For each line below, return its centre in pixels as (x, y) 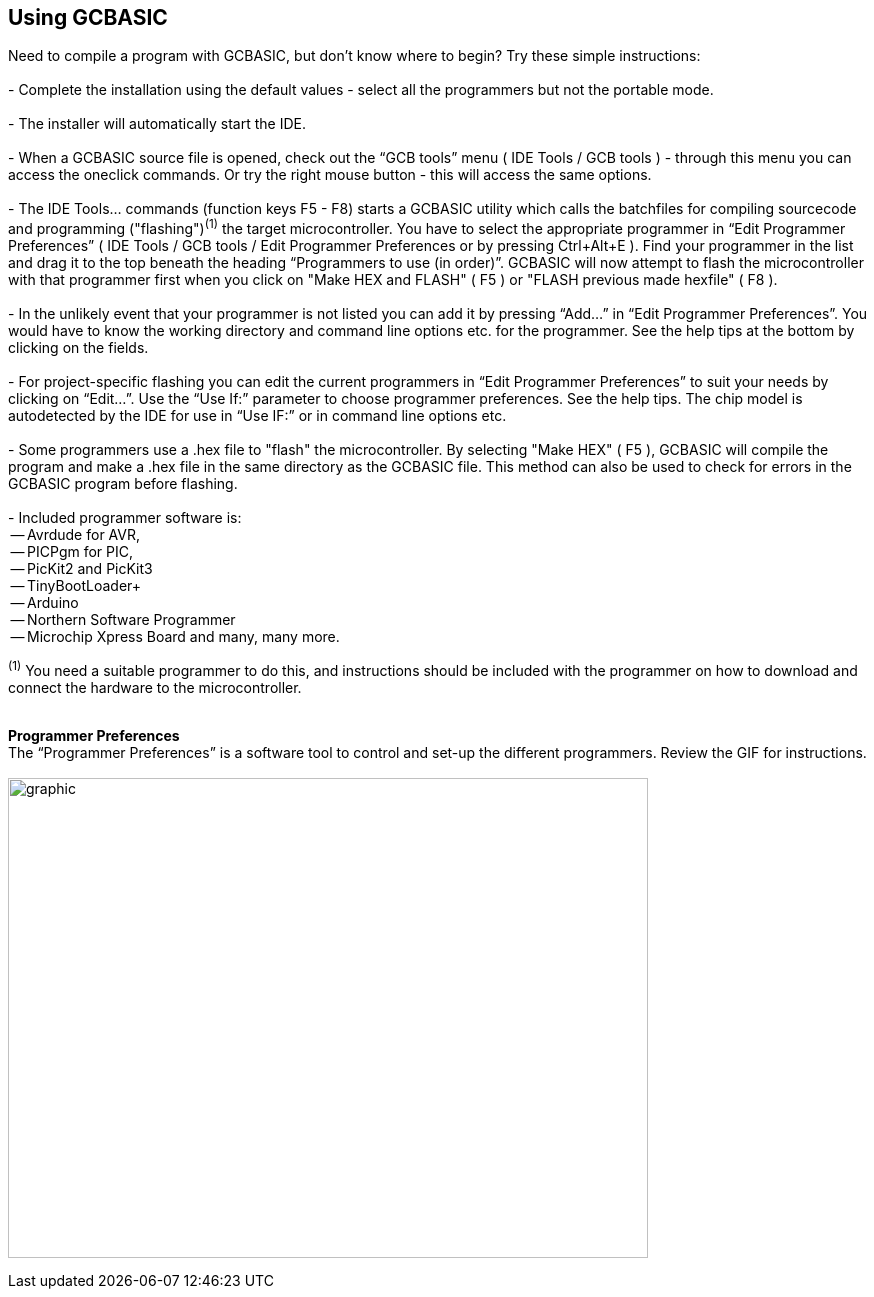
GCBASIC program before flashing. (123, 484)
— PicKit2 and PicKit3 (81, 569)
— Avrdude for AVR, (75, 535)
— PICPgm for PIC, (72, 552)
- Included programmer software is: (125, 518)
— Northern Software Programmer (123, 620)
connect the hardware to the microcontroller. (155, 687)
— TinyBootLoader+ (76, 586)
